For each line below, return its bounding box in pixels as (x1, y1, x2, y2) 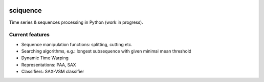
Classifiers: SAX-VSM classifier (21, 68, 85, 75)
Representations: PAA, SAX (21, 62, 76, 67)
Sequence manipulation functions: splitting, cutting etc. (21, 41, 133, 47)
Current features (9, 32, 50, 38)
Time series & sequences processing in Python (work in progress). (9, 19, 144, 25)
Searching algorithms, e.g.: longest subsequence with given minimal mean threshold (21, 49, 192, 54)
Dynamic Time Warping (21, 55, 68, 61)
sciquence (9, 6, 42, 15)
